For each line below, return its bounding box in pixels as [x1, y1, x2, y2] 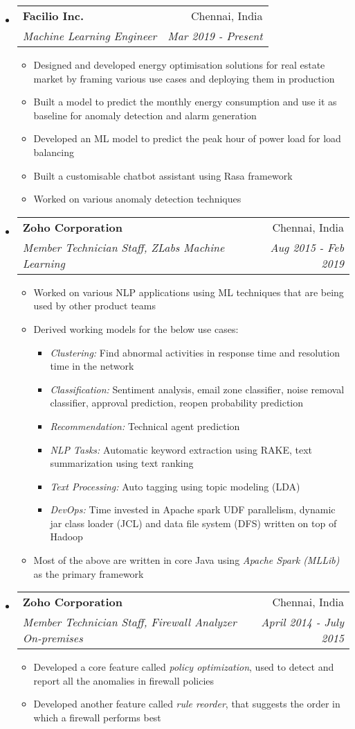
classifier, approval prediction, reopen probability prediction [50, 395, 304, 410]
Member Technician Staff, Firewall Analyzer [22, 614, 237, 631]
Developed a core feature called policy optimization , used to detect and [33, 660, 334, 674]
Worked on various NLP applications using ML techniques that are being [33, 284, 344, 299]
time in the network [50, 359, 134, 373]
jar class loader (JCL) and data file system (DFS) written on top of [50, 515, 337, 530]
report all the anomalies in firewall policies [33, 673, 215, 687]
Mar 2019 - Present [167, 28, 263, 44]
